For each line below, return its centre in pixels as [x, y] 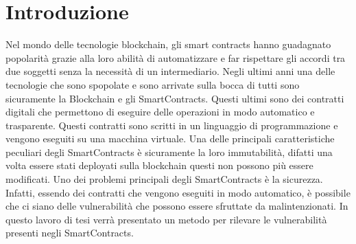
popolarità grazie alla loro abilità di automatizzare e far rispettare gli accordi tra [176, 57]
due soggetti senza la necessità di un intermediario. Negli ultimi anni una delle [170, 71]
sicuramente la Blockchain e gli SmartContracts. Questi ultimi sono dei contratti [175, 98]
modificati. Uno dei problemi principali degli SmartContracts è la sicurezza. [164, 179]
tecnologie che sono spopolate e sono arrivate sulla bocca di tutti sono [153, 84]
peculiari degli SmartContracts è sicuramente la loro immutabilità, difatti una [169, 152]
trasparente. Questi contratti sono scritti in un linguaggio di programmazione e [172, 125]
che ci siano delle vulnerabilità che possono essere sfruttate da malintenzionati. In [177, 206]
